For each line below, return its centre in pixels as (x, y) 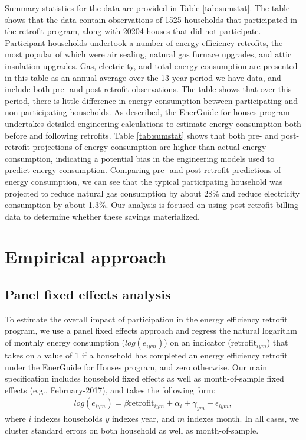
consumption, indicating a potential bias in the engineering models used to (140, 158)
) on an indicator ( (198, 342)
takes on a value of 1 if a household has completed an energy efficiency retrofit (146, 355)
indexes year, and (143, 418)
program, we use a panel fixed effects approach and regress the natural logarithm (151, 330)
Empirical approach (86, 257)
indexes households (68, 418)
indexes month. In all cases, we (243, 418)
